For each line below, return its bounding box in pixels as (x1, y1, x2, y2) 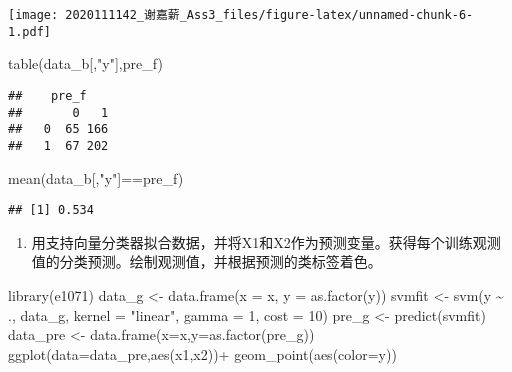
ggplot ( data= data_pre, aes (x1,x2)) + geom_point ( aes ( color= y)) (8, 343, 397, 364)
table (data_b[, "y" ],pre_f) (8, 53, 163, 74)
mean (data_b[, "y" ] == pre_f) (8, 167, 184, 188)
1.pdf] (8, 24, 51, 39)
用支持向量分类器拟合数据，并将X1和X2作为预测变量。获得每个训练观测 (31, 231, 501, 252)
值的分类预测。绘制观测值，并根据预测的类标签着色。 (31, 251, 382, 272)
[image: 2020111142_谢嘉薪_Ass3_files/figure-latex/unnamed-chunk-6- (8, 8, 474, 22)
